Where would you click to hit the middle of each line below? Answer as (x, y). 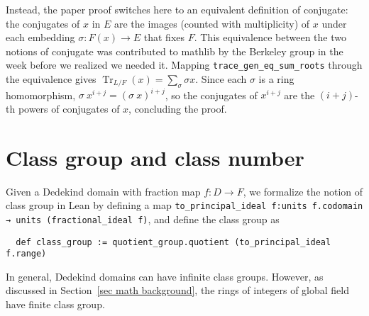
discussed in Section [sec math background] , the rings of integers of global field (177, 290)
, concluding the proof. (178, 108)
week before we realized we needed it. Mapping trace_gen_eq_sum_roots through (184, 65)
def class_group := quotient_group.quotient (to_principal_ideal (174, 242)
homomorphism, (41, 95)
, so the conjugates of (211, 95)
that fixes (164, 37)
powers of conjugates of (69, 108)
